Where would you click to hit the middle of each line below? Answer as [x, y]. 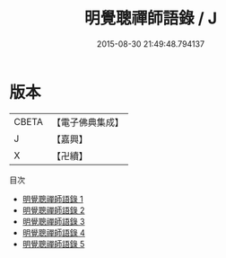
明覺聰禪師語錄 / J [151, 18]
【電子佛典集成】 [87, 122]
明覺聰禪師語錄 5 [53, 244]
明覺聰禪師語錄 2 [53, 210]
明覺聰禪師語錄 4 [53, 232]
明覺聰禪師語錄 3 [53, 221]
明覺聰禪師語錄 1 [52, 199]
